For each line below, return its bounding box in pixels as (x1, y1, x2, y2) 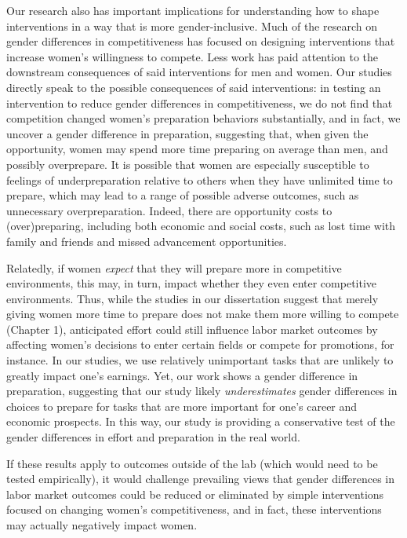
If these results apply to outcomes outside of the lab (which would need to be (6, 455, 378, 471)
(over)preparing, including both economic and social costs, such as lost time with (6, 218, 396, 234)
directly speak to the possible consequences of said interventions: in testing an (6, 79, 381, 95)
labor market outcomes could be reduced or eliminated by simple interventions (6, 485, 384, 502)
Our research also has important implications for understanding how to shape (6, 2, 380, 18)
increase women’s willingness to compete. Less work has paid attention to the (6, 48, 379, 64)
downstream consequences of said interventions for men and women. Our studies (6, 64, 392, 80)
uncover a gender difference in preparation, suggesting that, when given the (6, 125, 369, 141)
